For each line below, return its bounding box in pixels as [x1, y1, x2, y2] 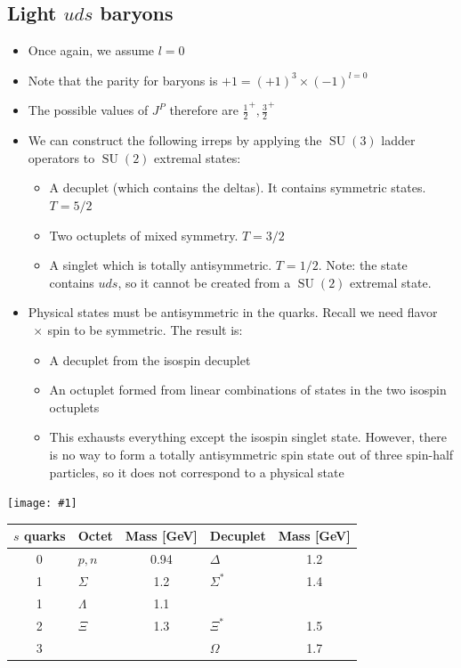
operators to [28, 148, 95, 167]
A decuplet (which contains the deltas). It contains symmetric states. [49, 178, 426, 197]
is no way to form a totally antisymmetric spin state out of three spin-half [49, 444, 454, 463]
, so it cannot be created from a [117, 273, 291, 291]
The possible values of [28, 101, 149, 119]
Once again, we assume [28, 41, 155, 60]
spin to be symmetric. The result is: [47, 320, 243, 338]
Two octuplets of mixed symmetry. [49, 225, 239, 244]
